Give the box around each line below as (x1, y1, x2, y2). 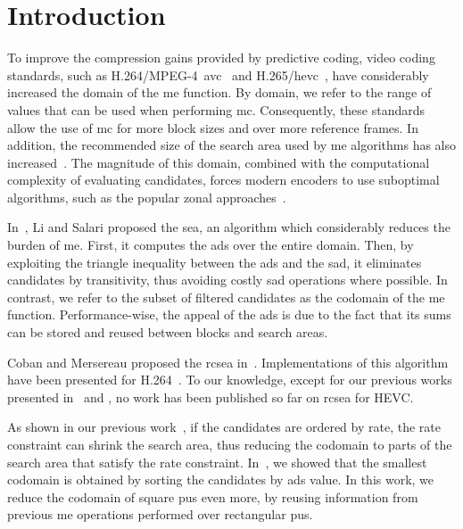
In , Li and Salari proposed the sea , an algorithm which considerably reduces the (7, 218, 451, 236)
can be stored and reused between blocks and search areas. (7, 323, 328, 342)
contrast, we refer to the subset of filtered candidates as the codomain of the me (7, 287, 445, 306)
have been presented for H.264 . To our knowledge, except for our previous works (7, 370, 452, 389)
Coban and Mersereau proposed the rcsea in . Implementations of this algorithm (7, 352, 449, 371)
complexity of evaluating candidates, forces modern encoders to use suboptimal (7, 170, 440, 189)
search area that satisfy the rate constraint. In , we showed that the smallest (7, 452, 427, 471)
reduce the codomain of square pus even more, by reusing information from (7, 487, 418, 506)
